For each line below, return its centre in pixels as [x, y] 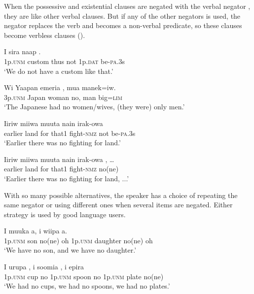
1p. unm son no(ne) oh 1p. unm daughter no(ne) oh [78, 240]
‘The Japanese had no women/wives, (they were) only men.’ [94, 107]
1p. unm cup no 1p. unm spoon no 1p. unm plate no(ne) [84, 276]
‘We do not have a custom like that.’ [59, 71]
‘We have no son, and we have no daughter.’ [70, 250]
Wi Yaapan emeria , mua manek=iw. [60, 87]
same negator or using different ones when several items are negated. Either [118, 205]
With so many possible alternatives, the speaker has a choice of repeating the [121, 195]
